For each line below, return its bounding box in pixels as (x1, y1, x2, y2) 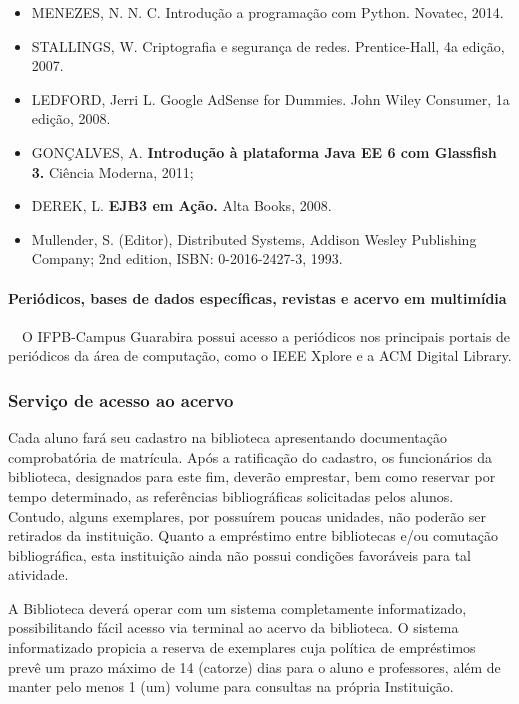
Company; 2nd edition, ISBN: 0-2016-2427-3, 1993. (31, 248, 343, 269)
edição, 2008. (31, 108, 111, 129)
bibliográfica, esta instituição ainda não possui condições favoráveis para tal (8, 544, 471, 565)
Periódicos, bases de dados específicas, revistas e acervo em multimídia (8, 287, 507, 308)
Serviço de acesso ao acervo (8, 387, 234, 412)
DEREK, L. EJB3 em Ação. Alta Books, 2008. (31, 195, 332, 216)
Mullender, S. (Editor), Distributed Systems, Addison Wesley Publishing (31, 228, 477, 249)
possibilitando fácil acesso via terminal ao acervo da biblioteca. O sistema (8, 617, 459, 638)
